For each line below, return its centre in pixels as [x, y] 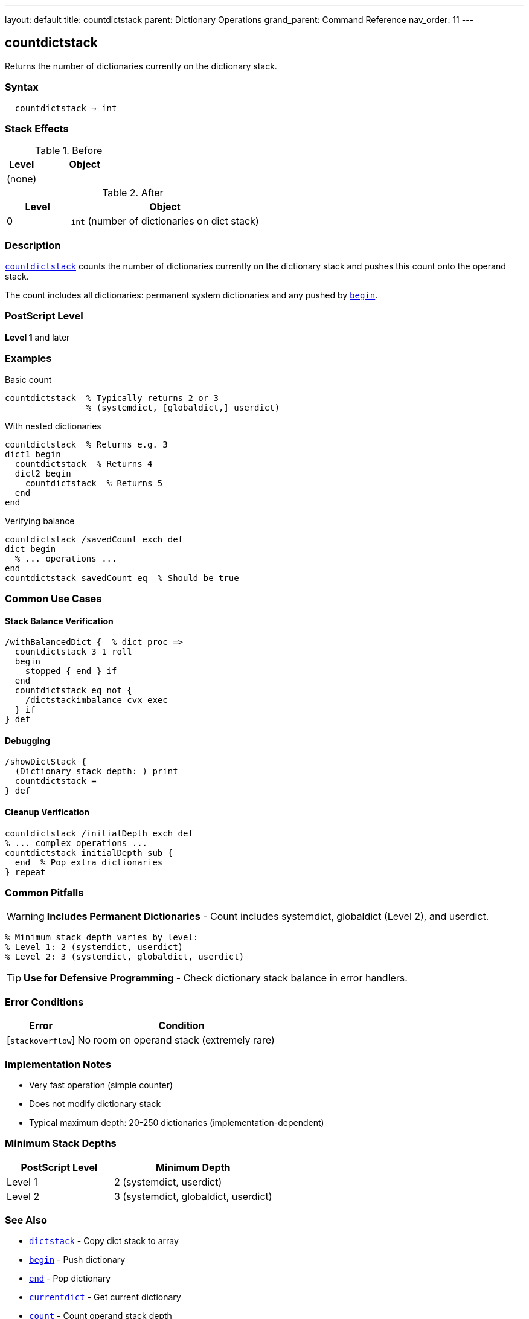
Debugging [28, 740]
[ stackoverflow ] [41, 1040]
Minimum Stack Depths [61, 1144]
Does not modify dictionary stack [95, 1103]
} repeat [25, 872]
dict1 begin [33, 454]
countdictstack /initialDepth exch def [99, 833]
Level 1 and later [37, 337]
